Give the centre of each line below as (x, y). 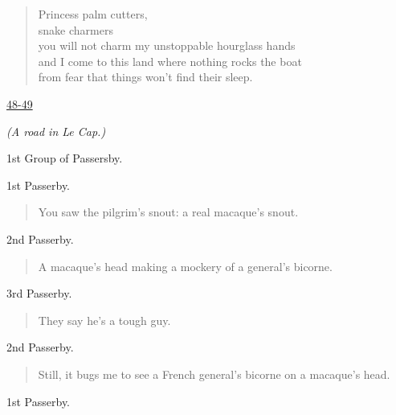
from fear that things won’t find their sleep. (145, 77)
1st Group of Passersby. (65, 158)
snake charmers (76, 29)
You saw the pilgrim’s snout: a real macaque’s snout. (168, 212)
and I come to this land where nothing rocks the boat (170, 61)
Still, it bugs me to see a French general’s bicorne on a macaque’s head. (214, 374)
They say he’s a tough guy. (104, 320)
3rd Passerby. (39, 293)
